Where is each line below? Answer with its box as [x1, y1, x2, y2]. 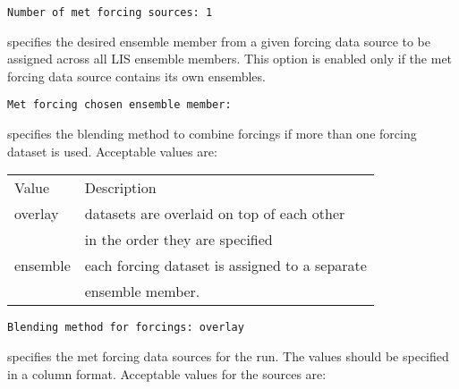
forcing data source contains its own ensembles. [7, 66, 266, 85]
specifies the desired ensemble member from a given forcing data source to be [7, 31, 431, 50]
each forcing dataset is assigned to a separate [84, 255, 367, 276]
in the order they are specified [84, 229, 273, 250]
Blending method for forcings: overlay [7, 321, 244, 334]
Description [84, 177, 157, 199]
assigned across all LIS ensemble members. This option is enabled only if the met [7, 49, 453, 68]
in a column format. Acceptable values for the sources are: [7, 364, 327, 383]
